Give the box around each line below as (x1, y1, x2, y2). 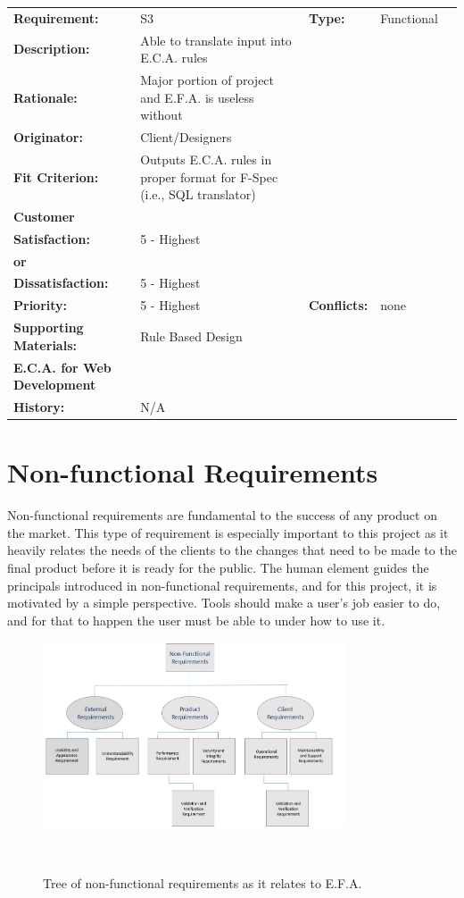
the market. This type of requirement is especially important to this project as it (7, 523, 449, 541)
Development (13, 375, 96, 394)
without (140, 105, 183, 124)
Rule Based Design (140, 326, 243, 345)
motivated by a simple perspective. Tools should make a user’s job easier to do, (7, 593, 441, 612)
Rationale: (13, 88, 78, 106)
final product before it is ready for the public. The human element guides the (7, 558, 429, 577)
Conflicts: (308, 296, 369, 315)
